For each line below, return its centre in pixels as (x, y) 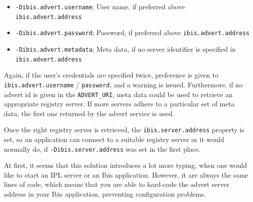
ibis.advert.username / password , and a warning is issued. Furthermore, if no (123, 84)
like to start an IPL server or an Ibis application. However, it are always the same (126, 174)
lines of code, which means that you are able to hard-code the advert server (117, 184)
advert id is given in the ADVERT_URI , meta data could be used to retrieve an (118, 94)
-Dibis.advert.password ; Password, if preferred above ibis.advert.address (132, 32)
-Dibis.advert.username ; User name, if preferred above (100, 6)
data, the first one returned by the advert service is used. (89, 113)
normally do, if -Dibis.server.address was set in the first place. (102, 149)
